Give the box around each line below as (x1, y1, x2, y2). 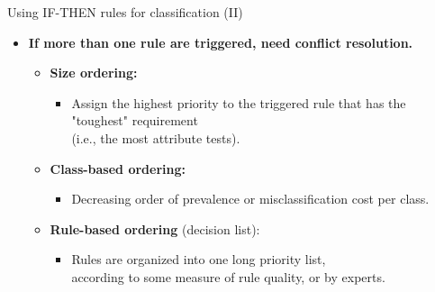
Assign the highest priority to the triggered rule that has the (71, 93, 406, 112)
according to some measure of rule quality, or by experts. (71, 267, 385, 286)
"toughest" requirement (71, 111, 198, 130)
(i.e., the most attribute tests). (71, 128, 240, 147)
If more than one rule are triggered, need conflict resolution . (28, 32, 413, 51)
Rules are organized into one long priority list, (71, 250, 326, 269)
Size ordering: (50, 63, 138, 82)
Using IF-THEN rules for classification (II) (7, 3, 243, 21)
